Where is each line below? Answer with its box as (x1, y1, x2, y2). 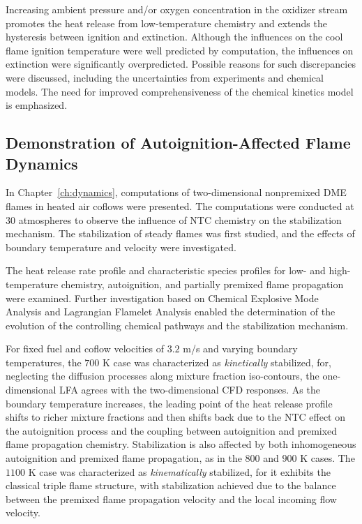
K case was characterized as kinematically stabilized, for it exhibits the (28, 464, 331, 479)
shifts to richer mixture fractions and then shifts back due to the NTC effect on (6, 410, 346, 424)
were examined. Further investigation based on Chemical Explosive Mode (6, 290, 319, 305)
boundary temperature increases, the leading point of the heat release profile (6, 396, 333, 410)
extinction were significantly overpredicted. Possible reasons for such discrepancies (6, 57, 356, 71)
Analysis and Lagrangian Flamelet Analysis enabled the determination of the (6, 304, 335, 319)
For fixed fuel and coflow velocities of (6, 341, 165, 356)
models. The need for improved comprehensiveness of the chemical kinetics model (6, 84, 354, 98)
